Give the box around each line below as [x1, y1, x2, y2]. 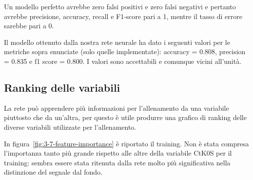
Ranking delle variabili [4, 80, 120, 95]
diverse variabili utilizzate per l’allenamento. [4, 121, 136, 132]
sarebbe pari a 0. [4, 20, 54, 31]
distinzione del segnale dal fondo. [4, 167, 103, 177]
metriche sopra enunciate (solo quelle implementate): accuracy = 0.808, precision [4, 46, 246, 57]
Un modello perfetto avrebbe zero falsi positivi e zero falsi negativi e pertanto [4, 1, 236, 11]
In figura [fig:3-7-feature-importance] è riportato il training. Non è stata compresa [4, 138, 249, 148]
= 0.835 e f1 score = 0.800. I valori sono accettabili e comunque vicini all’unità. [4, 56, 242, 66]
